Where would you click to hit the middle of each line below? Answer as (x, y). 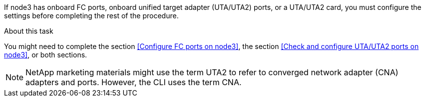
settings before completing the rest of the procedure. (91, 16)
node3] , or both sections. (46, 55)
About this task (29, 31)
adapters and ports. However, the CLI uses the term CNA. (134, 82)
